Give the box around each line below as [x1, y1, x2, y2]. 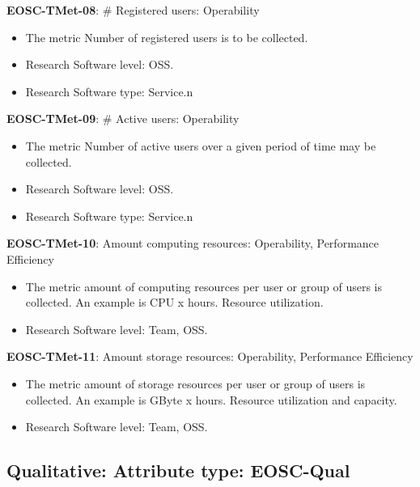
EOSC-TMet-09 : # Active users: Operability [6, 110, 240, 127]
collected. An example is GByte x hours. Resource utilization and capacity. [25, 391, 397, 408]
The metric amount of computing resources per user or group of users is [25, 277, 382, 294]
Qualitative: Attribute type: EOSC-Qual [6, 458, 350, 483]
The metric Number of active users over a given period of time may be [25, 137, 376, 154]
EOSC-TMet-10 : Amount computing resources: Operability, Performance [6, 235, 380, 252]
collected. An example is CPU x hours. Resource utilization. [25, 294, 324, 311]
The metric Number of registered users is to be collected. [25, 28, 308, 45]
